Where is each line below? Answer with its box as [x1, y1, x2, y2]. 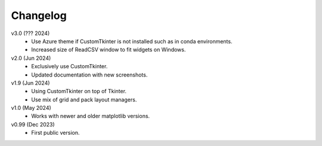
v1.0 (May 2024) [11, 104, 52, 112]
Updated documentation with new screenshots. [31, 71, 148, 78]
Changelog [11, 9, 67, 22]
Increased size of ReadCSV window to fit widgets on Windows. [31, 46, 186, 53]
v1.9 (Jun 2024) [11, 79, 50, 86]
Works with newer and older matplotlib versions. [31, 113, 150, 120]
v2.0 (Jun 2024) [11, 54, 51, 62]
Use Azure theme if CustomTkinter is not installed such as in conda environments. [31, 37, 233, 45]
